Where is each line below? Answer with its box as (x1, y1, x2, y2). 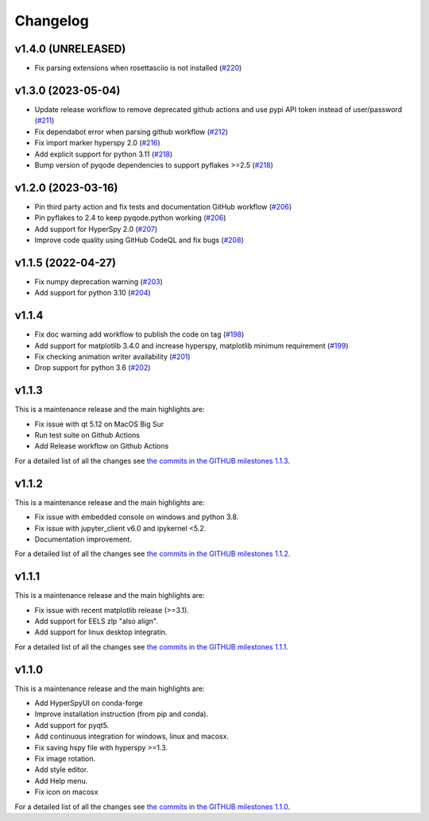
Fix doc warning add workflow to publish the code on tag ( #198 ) (34, 330, 245, 339)
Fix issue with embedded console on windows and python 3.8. (34, 512, 239, 522)
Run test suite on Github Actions (34, 430, 141, 440)
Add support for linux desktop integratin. (34, 627, 168, 637)
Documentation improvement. (34, 534, 133, 544)
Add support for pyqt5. (34, 720, 110, 730)
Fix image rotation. (34, 754, 96, 764)
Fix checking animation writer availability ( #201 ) (34, 352, 191, 361)
